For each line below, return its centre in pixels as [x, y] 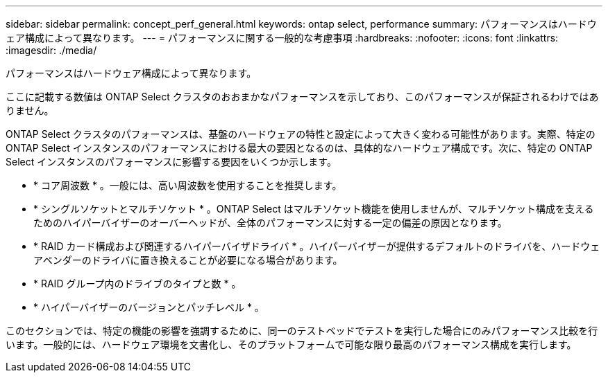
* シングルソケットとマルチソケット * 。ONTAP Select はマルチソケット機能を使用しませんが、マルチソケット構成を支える [314, 209]
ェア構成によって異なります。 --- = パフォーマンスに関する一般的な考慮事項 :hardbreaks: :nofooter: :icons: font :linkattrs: [282, 38]
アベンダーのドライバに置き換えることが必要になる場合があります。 [188, 260]
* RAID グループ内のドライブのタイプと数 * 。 [137, 283]
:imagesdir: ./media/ [51, 50]
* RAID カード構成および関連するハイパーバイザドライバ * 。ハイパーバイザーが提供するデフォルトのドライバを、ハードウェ [317, 246]
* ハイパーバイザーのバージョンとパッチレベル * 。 [149, 307]
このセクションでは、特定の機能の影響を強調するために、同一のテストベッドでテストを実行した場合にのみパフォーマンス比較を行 [302, 331]
